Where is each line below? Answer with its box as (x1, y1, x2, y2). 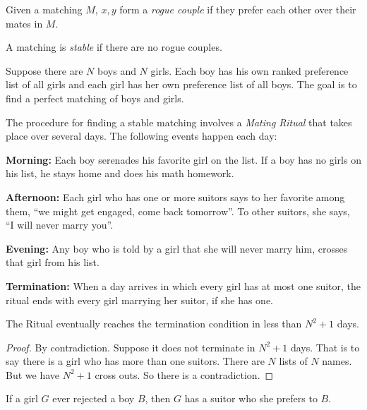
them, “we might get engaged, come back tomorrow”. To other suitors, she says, (6, 203, 350, 218)
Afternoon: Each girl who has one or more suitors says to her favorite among (6, 189, 345, 204)
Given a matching (6, 2, 83, 16)
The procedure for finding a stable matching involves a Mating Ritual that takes (6, 114, 352, 129)
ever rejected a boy (52, 391, 135, 406)
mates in (6, 16, 43, 30)
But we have (6, 367, 60, 382)
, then (145, 391, 171, 406)
